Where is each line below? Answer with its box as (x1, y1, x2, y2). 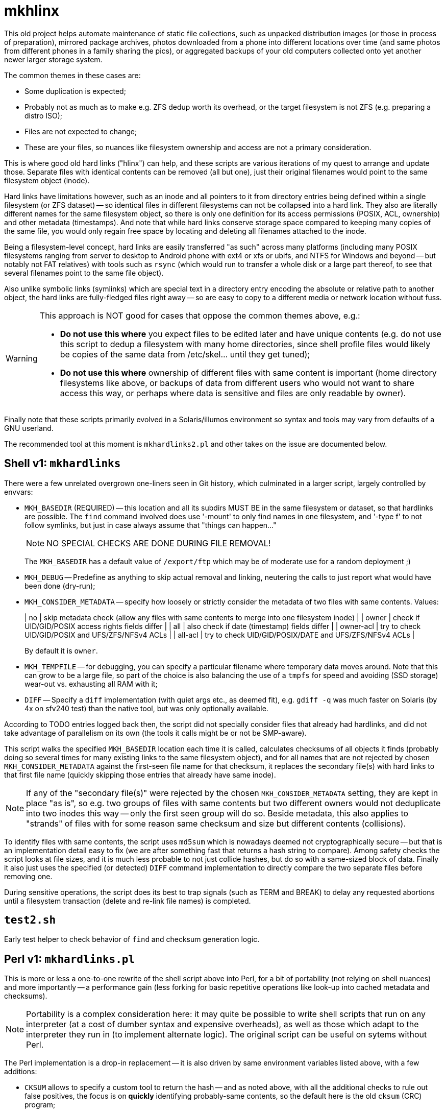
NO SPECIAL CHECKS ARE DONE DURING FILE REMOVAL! (46, 538, 271, 548)
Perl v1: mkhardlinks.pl (4, 952, 135, 965)
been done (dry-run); (24, 581, 95, 590)
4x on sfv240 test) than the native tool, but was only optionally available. (24, 704, 268, 713)
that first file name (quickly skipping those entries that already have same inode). (4, 770, 276, 779)
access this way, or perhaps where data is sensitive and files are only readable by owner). (60, 388, 406, 398)
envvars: (4, 487, 33, 496)
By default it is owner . (24, 646, 98, 655)
